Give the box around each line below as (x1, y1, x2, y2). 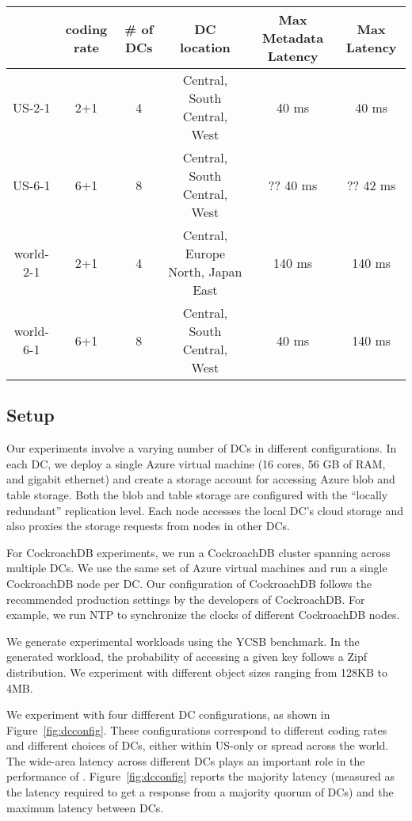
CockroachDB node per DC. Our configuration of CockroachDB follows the (6, 575, 372, 591)
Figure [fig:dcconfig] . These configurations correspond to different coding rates (6, 721, 387, 738)
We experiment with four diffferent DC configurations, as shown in (6, 706, 330, 723)
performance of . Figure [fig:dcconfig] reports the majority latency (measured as (6, 768, 395, 785)
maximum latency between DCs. (6, 799, 164, 815)
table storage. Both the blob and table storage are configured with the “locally (6, 486, 388, 502)
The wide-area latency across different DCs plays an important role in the (6, 752, 365, 769)
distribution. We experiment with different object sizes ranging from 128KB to (6, 663, 387, 680)
